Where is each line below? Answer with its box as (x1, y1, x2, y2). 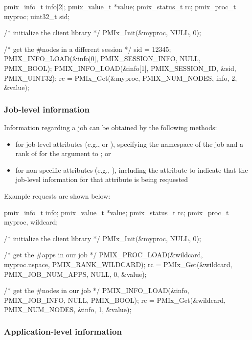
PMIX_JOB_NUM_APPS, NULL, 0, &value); (4, 269, 147, 279)
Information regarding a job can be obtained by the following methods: (4, 122, 217, 132)
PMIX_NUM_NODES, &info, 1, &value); (4, 304, 132, 315)
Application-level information (4, 325, 122, 337)
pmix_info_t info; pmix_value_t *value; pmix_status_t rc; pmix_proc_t (4, 207, 229, 217)
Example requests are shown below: (4, 190, 111, 201)
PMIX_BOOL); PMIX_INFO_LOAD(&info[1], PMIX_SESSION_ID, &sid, (4, 63, 236, 73)
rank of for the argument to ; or (15, 148, 111, 159)
